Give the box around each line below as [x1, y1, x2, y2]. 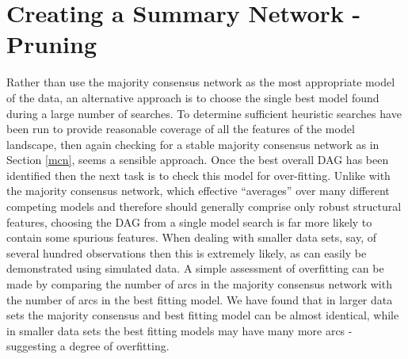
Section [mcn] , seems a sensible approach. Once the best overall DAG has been [6, 151, 389, 168]
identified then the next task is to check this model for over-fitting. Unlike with [6, 166, 391, 183]
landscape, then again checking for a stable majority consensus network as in [6, 136, 379, 152]
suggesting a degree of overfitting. [6, 338, 170, 354]
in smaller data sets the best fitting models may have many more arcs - [6, 322, 353, 338]
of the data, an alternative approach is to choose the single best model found [6, 89, 379, 105]
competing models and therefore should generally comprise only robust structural [6, 198, 402, 215]
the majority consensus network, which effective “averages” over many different [6, 182, 390, 199]
